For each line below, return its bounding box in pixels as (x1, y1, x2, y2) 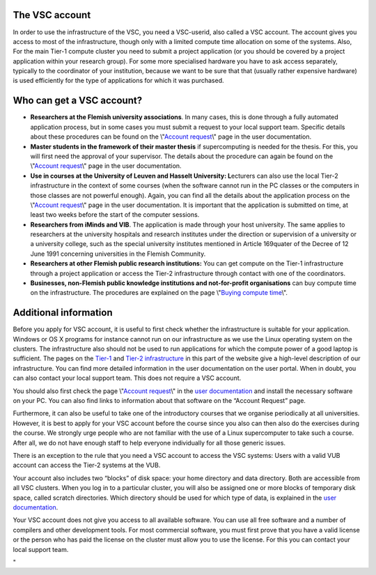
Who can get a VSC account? (13, 95, 143, 107)
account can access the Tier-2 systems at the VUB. (13, 461, 161, 470)
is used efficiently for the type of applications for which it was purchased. (13, 77, 224, 85)
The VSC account (13, 9, 91, 21)
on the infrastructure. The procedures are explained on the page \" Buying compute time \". (30, 289, 288, 297)
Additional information (13, 307, 113, 319)
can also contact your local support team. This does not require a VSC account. (13, 374, 242, 383)
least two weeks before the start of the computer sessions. (30, 210, 200, 219)
